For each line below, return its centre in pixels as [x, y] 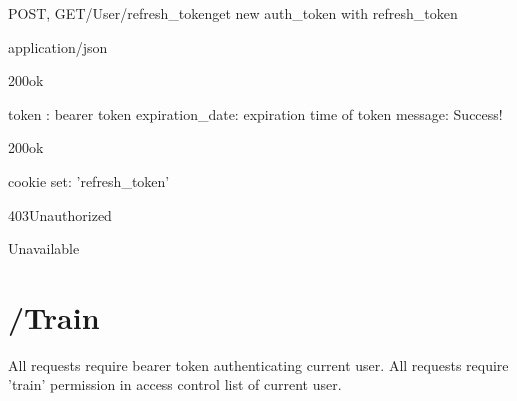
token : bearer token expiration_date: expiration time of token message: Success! [255, 113]
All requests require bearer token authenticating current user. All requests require [258, 364]
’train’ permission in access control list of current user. [175, 384]
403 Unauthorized [60, 214]
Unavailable [44, 248]
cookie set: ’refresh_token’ [89, 180]
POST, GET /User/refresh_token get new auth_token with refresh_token [233, 13]
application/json [58, 46]
